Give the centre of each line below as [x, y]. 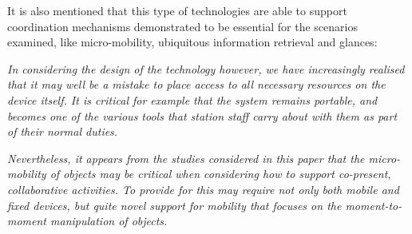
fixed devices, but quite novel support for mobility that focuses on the [174, 205]
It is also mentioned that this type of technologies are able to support [177, 10]
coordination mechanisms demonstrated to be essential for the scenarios [182, 26]
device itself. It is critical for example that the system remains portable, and [192, 99]
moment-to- [374, 205]
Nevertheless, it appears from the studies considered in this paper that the [186, 158]
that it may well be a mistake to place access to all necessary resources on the [196, 84]
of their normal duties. [63, 131]
